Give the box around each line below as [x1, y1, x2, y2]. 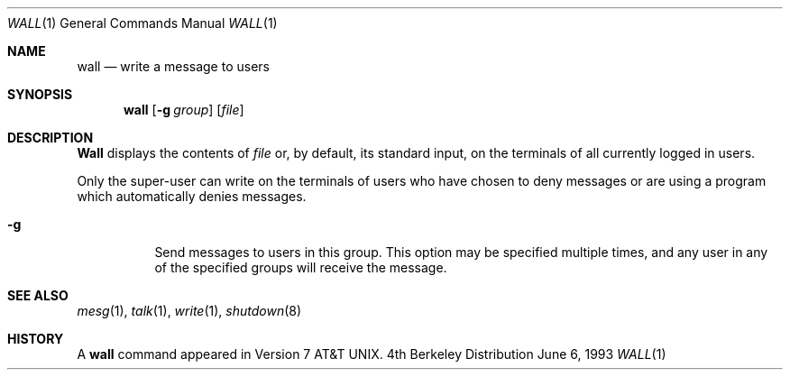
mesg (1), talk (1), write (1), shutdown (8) [77, 303, 302, 318]
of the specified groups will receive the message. [154, 260, 447, 275]
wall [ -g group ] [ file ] [124, 102, 244, 117]
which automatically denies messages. [77, 188, 307, 204]
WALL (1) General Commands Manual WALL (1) [7, 15, 278, 31]
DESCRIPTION [7, 130, 94, 145]
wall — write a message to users [77, 59, 270, 74]
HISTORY [7, 331, 64, 346]
